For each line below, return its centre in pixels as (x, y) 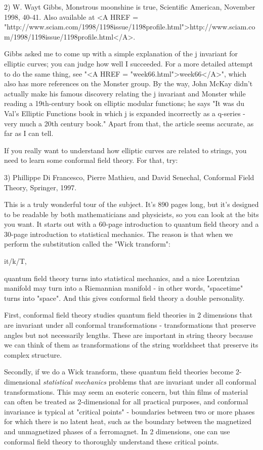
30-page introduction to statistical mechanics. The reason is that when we (119, 234)
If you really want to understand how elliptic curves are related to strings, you (125, 150)
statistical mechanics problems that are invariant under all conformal (150, 382)
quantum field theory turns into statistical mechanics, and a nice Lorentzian (122, 278)
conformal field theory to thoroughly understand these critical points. (112, 441)
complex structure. (33, 354)
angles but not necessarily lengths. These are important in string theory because (128, 335)
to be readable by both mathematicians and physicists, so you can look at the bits (131, 214)
